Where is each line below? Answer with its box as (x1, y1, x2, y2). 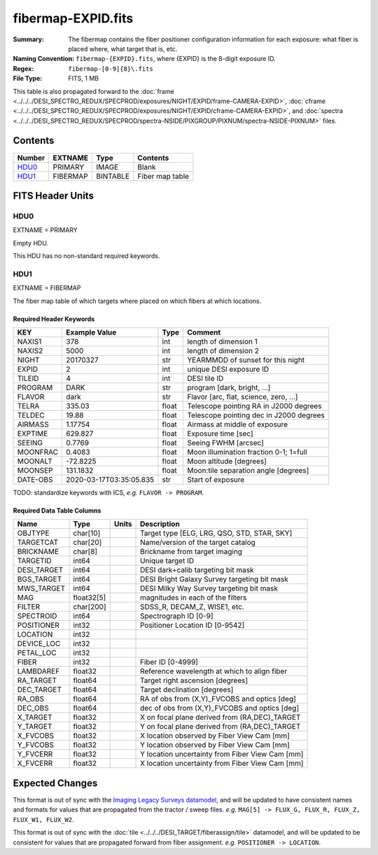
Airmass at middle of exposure (186, 419, 288, 429)
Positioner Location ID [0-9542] (140, 621, 245, 631)
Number (17, 153, 45, 163)
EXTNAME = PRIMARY (13, 226, 78, 234)
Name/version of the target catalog (140, 537, 255, 547)
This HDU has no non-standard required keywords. (13, 252, 160, 260)
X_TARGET (17, 713, 52, 722)
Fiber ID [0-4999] (140, 657, 199, 667)
